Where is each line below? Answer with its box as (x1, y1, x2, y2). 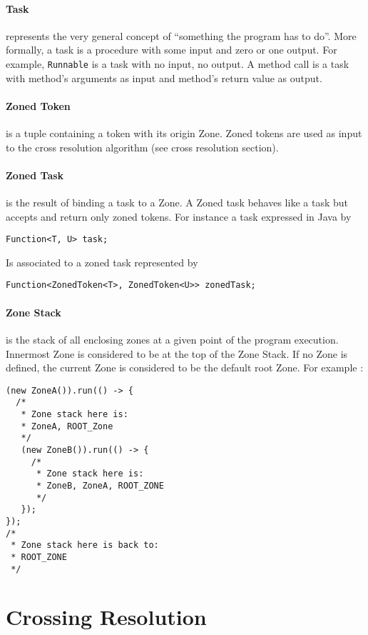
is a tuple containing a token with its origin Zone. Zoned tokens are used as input (6, 126, 362, 141)
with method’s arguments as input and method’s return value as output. (6, 70, 322, 85)
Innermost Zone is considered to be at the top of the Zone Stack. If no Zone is (6, 346, 348, 361)
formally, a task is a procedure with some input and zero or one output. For (6, 42, 337, 57)
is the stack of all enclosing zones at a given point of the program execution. (6, 331, 339, 346)
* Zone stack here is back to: (11, 540, 159, 551)
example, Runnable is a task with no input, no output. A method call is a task (6, 56, 349, 71)
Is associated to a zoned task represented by (6, 254, 198, 269)
